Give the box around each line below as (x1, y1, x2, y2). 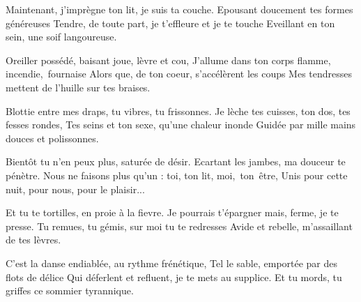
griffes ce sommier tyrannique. (6, 283, 134, 298)
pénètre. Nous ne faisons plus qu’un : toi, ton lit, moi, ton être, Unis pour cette (6, 167, 348, 182)
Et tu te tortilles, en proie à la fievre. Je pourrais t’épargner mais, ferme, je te (6, 205, 339, 220)
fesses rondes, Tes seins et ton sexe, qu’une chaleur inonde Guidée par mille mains (6, 117, 356, 132)
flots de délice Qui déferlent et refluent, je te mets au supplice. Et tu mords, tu (6, 269, 342, 284)
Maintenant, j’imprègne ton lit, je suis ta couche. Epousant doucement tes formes (6, 2, 353, 16)
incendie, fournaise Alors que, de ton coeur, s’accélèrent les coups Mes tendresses (6, 66, 353, 81)
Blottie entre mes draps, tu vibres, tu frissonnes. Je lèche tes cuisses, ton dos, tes (6, 103, 351, 118)
